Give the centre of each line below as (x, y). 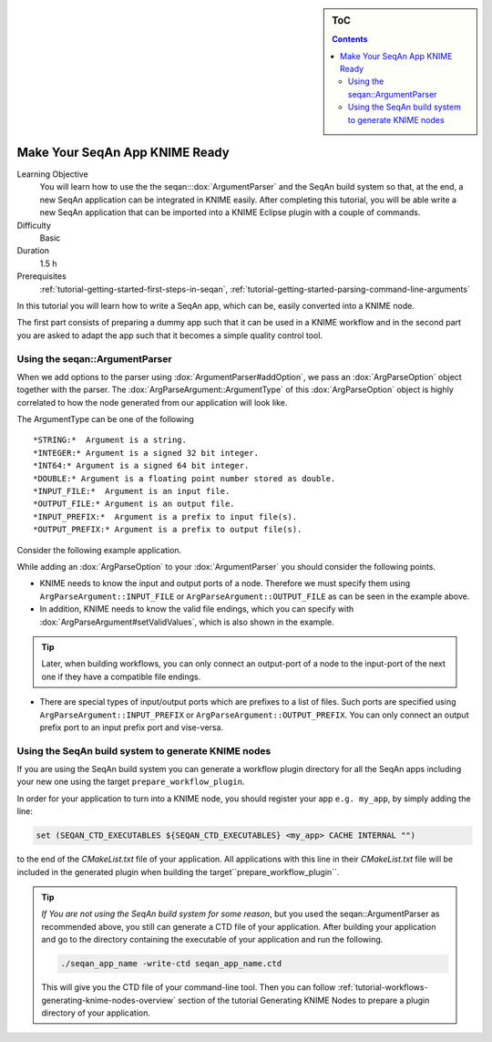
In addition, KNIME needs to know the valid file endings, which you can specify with (197, 609)
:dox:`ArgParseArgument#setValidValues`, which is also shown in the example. (187, 622)
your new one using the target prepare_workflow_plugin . (131, 782)
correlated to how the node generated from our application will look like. (152, 402)
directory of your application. (96, 1013)
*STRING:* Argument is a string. (110, 440)
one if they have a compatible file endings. (121, 676)
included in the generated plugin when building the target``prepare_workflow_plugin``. (178, 872)
